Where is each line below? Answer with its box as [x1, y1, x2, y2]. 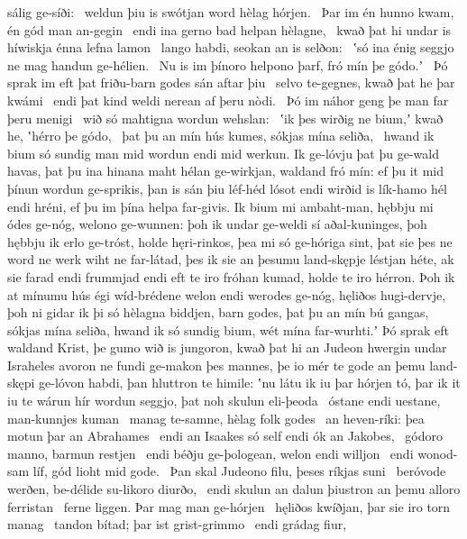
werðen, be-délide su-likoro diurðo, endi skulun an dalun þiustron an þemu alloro [7, 480, 461, 498]
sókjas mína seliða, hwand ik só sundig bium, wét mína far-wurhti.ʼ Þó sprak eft [7, 320, 449, 339]
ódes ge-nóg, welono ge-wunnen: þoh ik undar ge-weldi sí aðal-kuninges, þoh [7, 215, 427, 233]
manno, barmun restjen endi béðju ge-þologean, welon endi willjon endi [7, 443, 414, 462]
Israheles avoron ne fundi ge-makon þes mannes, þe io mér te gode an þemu [7, 355, 426, 374]
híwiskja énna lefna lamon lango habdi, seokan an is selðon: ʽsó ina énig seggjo [7, 38, 454, 57]
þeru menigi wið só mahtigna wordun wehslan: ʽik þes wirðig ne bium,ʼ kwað [7, 108, 444, 127]
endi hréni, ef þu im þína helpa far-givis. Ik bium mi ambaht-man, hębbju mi [7, 196, 434, 215]
